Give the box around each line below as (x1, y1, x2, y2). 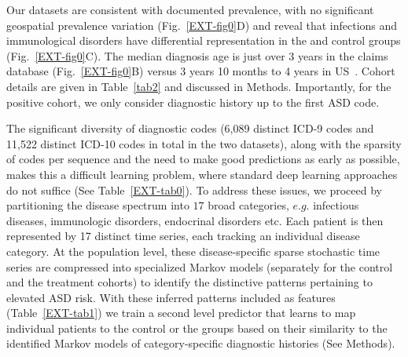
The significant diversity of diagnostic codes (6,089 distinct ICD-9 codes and (6, 120, 374, 137)
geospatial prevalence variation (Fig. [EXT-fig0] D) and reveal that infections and (6, 16, 398, 33)
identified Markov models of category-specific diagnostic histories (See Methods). (6, 335, 395, 352)
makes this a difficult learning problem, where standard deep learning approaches (6, 166, 398, 182)
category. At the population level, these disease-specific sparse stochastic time (6, 242, 380, 259)
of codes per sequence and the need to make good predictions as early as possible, (6, 151, 400, 167)
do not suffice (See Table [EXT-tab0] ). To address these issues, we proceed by (6, 181, 382, 198)
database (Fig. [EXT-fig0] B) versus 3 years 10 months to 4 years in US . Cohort (6, 63, 395, 79)
